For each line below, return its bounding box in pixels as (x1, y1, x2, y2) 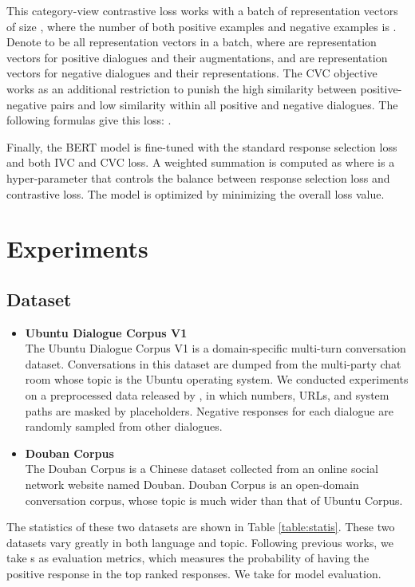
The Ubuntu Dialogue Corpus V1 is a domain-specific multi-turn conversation (25, 340, 406, 357)
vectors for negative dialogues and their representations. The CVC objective (6, 65, 377, 81)
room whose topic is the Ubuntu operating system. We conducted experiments (25, 371, 409, 388)
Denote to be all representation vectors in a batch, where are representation (6, 33, 377, 50)
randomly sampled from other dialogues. (25, 418, 223, 435)
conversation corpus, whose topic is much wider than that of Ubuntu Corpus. (25, 491, 403, 508)
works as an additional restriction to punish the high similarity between (6, 80, 357, 97)
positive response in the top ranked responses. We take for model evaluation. (6, 565, 381, 582)
